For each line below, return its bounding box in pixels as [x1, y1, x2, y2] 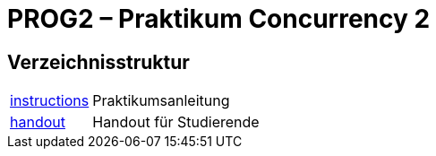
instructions [10, 91, 90, 110]
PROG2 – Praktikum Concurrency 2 [7, 4, 431, 34]
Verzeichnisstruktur [7, 50, 190, 74]
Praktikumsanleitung [92, 91, 230, 110]
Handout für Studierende [92, 113, 260, 132]
